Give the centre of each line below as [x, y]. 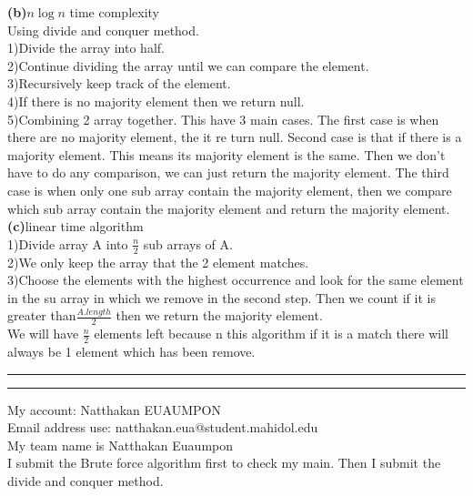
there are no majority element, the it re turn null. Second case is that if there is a [235, 137]
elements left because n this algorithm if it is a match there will [271, 334]
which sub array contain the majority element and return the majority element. [229, 208]
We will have [43, 334]
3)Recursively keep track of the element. [119, 83]
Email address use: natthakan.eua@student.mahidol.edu [163, 427]
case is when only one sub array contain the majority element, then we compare [230, 190]
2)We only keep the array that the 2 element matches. [158, 262]
